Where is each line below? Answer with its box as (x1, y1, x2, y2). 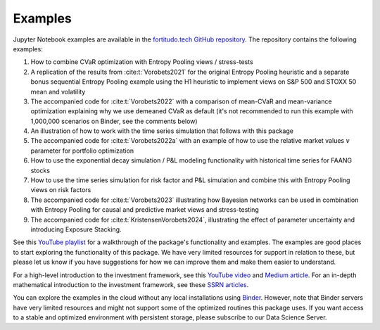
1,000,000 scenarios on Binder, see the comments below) (30, 117, 198, 125)
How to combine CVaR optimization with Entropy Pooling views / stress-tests (30, 58, 253, 66)
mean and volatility (30, 87, 86, 96)
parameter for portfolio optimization (30, 146, 134, 155)
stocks (30, 166, 51, 174)
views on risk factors (30, 186, 91, 194)
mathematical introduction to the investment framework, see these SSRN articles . (13, 280, 249, 288)
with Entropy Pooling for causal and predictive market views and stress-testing (30, 205, 260, 214)
